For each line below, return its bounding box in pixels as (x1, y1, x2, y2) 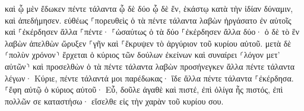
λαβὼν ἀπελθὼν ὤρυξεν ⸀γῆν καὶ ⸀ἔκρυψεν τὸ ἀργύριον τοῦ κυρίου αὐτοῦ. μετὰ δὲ (5, 37, 292, 49)
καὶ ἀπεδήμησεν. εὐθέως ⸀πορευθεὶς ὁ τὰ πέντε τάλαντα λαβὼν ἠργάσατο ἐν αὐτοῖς (5, 14, 292, 26)
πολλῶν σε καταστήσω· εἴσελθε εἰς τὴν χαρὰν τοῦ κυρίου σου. (5, 94, 224, 107)
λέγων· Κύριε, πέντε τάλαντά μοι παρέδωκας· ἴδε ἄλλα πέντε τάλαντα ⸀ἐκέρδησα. (5, 71, 294, 84)
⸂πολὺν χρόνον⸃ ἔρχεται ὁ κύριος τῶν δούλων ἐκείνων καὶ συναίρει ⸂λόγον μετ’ (5, 48, 280, 61)
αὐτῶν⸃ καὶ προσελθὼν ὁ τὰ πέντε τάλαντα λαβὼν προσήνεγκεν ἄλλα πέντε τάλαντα (5, 60, 295, 72)
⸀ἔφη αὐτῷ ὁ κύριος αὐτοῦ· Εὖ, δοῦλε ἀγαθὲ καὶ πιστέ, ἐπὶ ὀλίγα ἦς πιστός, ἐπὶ (5, 83, 283, 96)
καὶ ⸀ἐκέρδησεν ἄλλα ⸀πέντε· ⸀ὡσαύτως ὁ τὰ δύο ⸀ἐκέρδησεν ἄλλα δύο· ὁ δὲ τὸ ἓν (5, 25, 300, 38)
